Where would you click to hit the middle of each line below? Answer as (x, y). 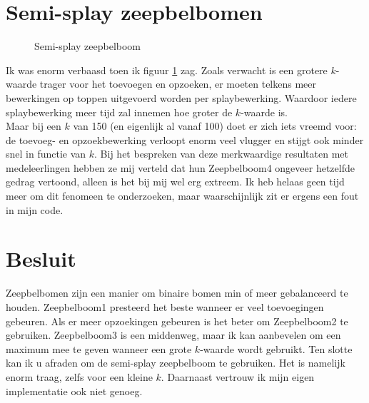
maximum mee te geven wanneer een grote (99, 348)
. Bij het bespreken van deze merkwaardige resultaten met (221, 154)
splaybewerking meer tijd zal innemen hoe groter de (119, 112)
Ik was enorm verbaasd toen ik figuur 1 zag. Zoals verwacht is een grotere (167, 70)
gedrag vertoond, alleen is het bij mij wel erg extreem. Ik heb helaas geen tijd (175, 182)
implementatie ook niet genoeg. (74, 391)
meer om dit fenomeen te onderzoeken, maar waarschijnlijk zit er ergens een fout (182, 196)
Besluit (41, 259)
